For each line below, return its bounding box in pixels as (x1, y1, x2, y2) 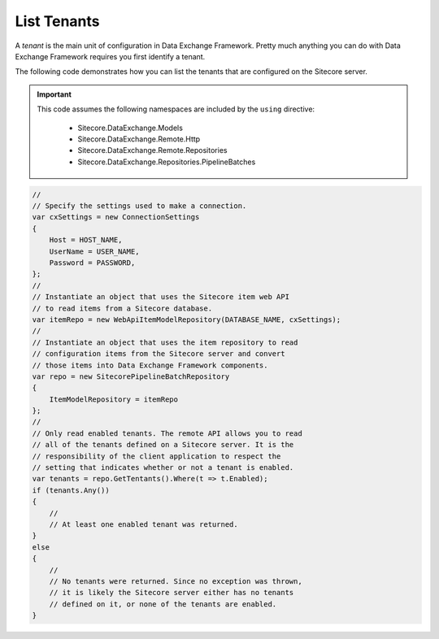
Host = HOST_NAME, (49, 236, 123, 245)
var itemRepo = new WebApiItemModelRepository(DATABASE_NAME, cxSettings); (32, 315, 341, 324)
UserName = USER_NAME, (49, 246, 140, 256)
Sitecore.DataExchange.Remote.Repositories (77, 146, 228, 155)
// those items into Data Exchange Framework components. (32, 360, 268, 370)
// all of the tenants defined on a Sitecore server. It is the (32, 440, 294, 450)
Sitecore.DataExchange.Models (77, 123, 183, 133)
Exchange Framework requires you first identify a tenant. (15, 51, 206, 61)
